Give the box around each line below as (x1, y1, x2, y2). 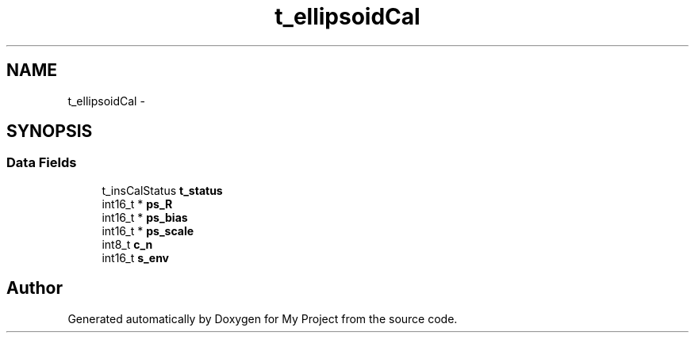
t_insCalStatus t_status (102, 183, 223, 197)
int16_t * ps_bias (102, 210, 188, 224)
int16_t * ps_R (102, 196, 173, 211)
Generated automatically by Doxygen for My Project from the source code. (67, 311, 458, 326)
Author (6, 278, 63, 299)
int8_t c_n (102, 237, 153, 251)
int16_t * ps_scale (102, 223, 194, 238)
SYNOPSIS (6, 121, 93, 142)
